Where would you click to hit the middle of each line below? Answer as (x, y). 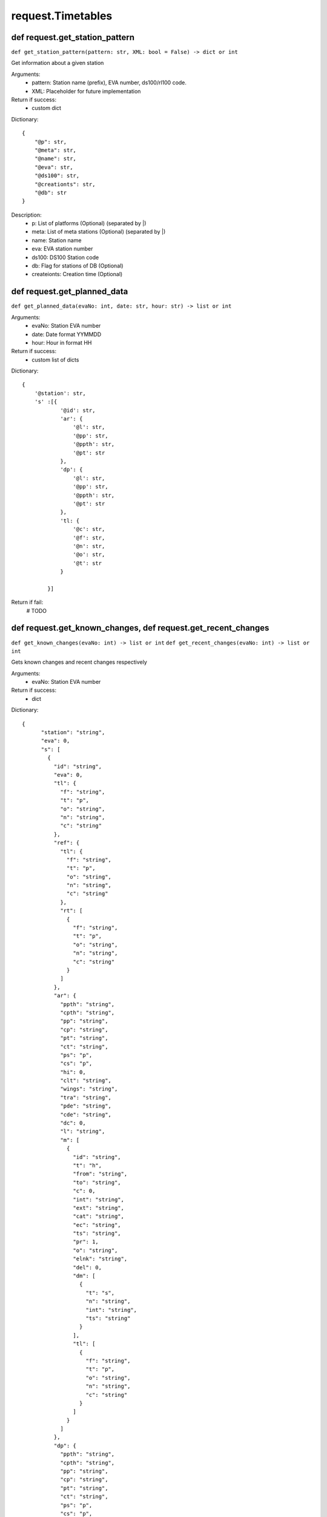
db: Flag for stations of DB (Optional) (78, 266)
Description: (26, 215)
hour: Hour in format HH (62, 342)
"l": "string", (83, 1131)
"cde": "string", (86, 1114)
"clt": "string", (86, 1081)
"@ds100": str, (57, 176)
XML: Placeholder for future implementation (86, 91)
